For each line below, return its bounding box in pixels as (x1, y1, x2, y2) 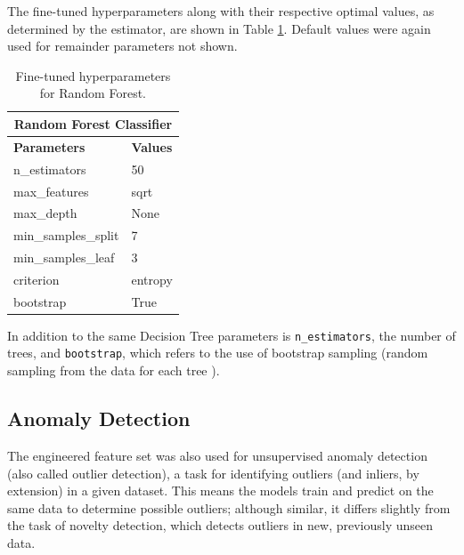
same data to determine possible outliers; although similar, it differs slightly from (7, 498, 451, 517)
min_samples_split (13, 226, 119, 245)
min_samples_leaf (13, 248, 115, 267)
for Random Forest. (39, 84, 146, 102)
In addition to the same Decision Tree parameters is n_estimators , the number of (7, 326, 456, 344)
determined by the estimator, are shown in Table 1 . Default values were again (7, 19, 431, 37)
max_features (13, 181, 89, 200)
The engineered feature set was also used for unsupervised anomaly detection (7, 446, 427, 464)
